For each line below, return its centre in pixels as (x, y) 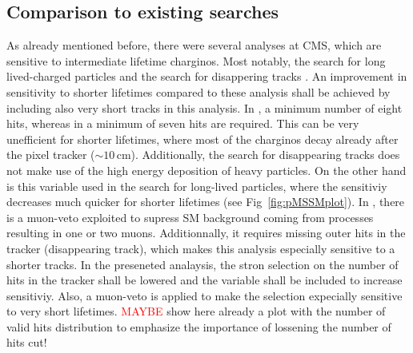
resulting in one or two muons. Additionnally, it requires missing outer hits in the (206, 233)
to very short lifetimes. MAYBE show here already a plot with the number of (196, 311)
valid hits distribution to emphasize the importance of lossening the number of (199, 326)
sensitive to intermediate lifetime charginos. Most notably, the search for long (196, 60)
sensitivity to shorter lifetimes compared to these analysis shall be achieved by (198, 91)
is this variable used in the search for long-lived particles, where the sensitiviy (197, 186)
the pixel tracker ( (51, 155)
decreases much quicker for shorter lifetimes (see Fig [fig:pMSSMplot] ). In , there (206, 202)
